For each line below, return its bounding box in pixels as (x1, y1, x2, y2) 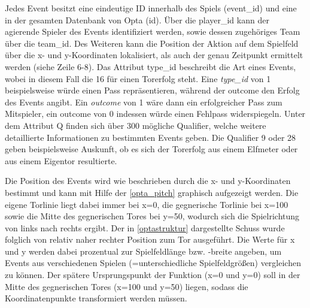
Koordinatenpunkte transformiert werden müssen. (5, 292, 187, 304)
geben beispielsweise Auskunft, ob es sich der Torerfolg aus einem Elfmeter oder (5, 143, 298, 155)
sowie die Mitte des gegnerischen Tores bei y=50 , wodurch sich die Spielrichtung (5, 210, 300, 222)
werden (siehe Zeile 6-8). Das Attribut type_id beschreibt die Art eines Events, (5, 60, 296, 73)
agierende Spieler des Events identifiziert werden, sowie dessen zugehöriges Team (5, 25, 300, 38)
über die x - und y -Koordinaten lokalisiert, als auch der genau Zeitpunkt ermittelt (5, 49, 303, 61)
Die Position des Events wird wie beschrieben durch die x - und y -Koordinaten (5, 174, 291, 187)
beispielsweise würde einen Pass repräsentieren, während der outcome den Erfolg (5, 84, 300, 96)
